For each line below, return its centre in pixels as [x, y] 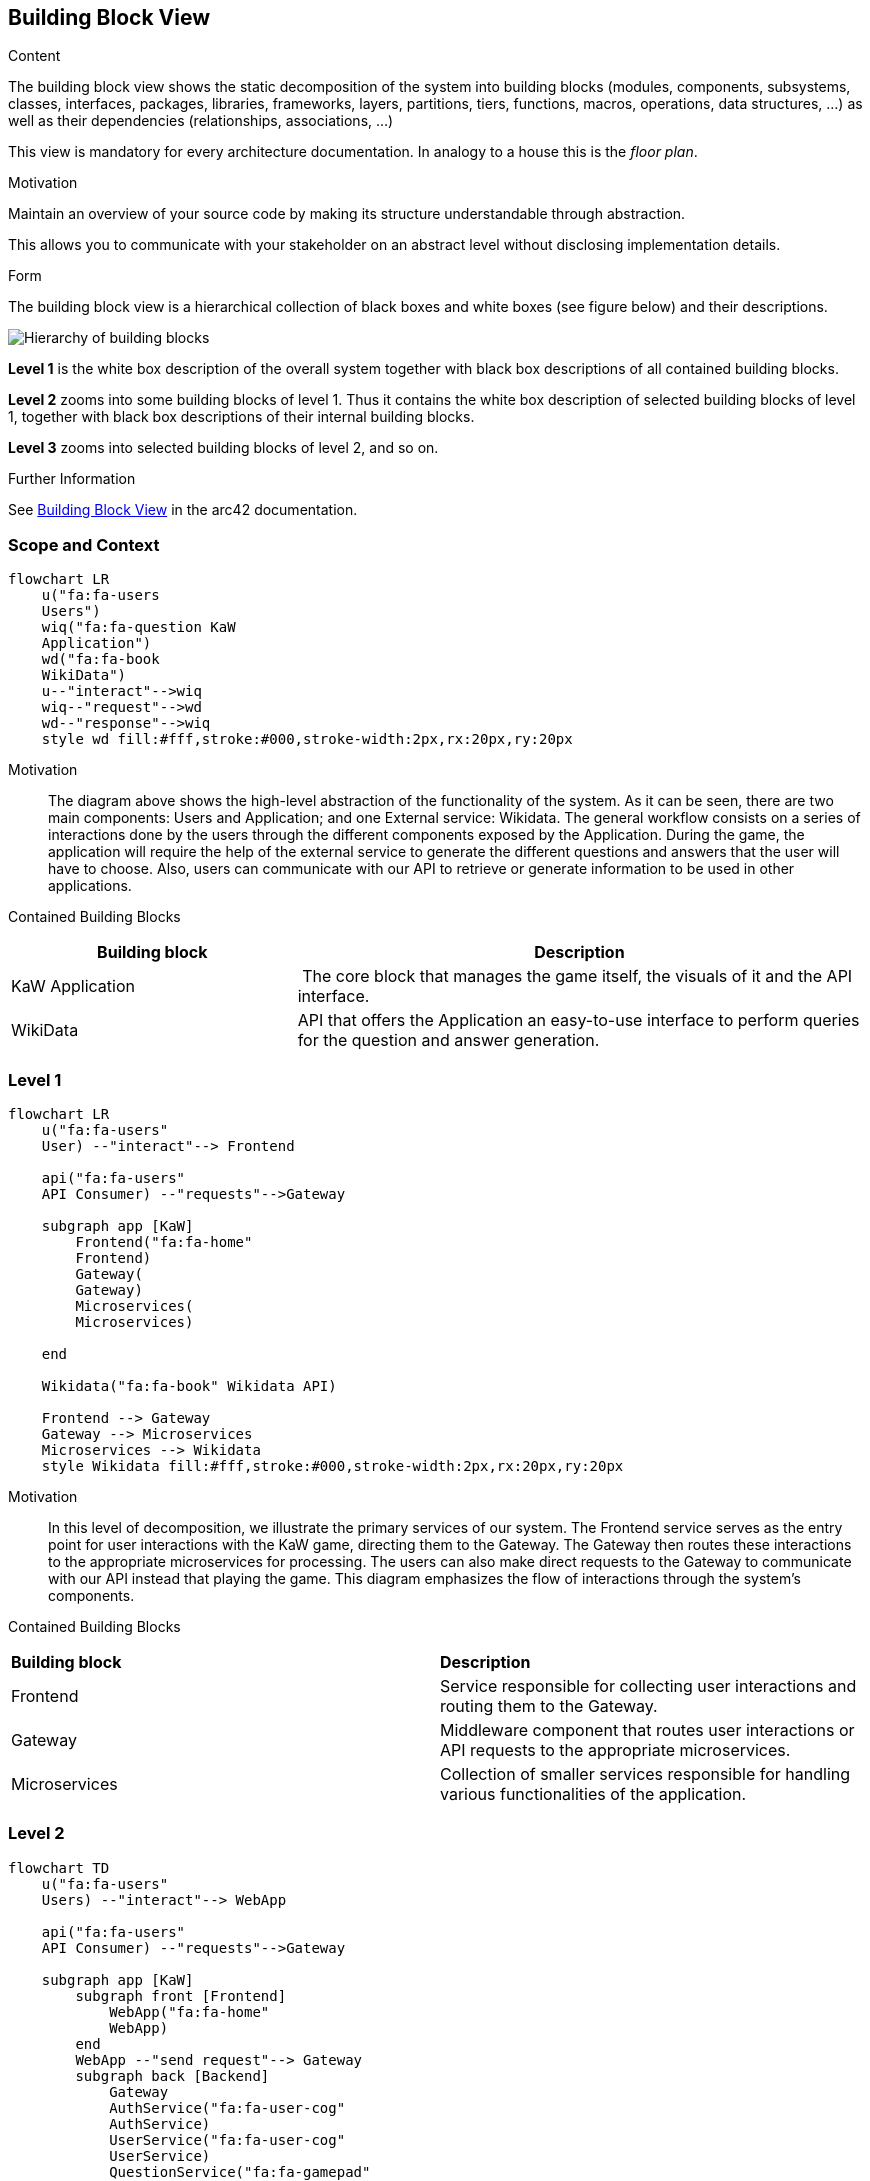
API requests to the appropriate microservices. [615, 1749]
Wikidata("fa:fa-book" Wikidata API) [189, 1385]
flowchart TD [59, 1867]
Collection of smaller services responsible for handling [645, 1773]
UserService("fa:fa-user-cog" [227, 2139]
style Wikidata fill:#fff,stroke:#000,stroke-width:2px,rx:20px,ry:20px [332, 1465]
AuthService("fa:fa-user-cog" [227, 2107]
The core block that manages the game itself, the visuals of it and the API [577, 976]
